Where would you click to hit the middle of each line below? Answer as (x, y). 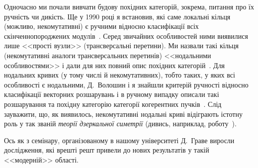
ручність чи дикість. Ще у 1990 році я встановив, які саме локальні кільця (117, 16)
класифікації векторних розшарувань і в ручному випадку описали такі (112, 94)
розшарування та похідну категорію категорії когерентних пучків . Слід (113, 104)
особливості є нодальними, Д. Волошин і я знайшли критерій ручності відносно (126, 84)
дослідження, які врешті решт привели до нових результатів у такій (107, 150)
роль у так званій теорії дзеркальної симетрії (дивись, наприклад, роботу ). (120, 124)
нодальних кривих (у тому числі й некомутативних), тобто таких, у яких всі (120, 75)
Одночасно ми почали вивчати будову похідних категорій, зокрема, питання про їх (129, 6)
